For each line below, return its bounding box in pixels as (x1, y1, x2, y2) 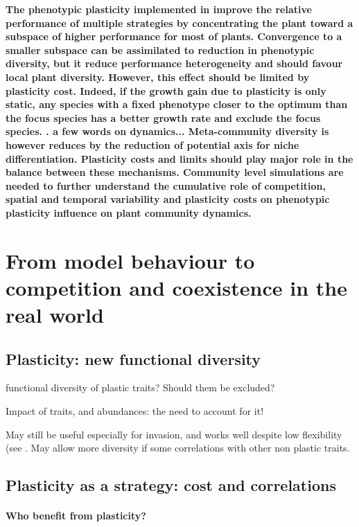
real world (6, 301, 104, 329)
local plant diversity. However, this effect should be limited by (6, 69, 310, 84)
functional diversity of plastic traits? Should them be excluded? (6, 380, 275, 395)
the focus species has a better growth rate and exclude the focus (6, 110, 321, 125)
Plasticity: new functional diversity (6, 348, 261, 369)
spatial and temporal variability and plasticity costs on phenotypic (6, 192, 330, 206)
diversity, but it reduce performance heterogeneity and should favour (6, 56, 343, 71)
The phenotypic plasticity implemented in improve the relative (6, 2, 312, 16)
